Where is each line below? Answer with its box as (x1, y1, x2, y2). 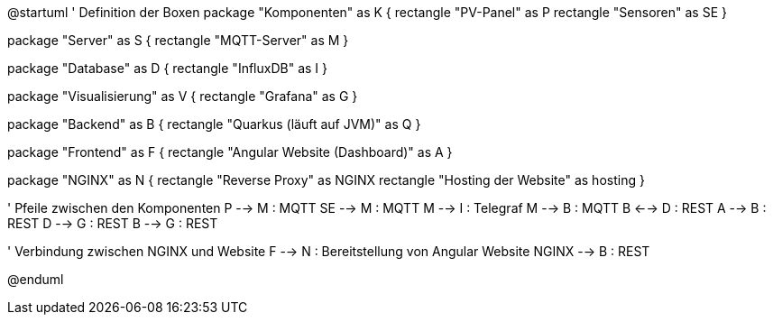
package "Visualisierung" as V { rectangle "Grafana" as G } (7, 88, 358, 104)
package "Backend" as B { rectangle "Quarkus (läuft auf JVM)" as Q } (7, 116, 421, 132)
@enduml (7, 271, 64, 287)
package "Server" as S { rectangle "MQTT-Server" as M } (7, 32, 349, 48)
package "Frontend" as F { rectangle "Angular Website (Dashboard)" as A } (7, 144, 453, 160)
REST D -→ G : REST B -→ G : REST (7, 216, 218, 231)
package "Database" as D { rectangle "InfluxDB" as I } (7, 60, 327, 76)
